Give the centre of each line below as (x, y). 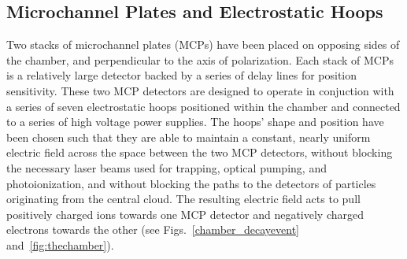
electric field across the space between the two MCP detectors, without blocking (200, 152)
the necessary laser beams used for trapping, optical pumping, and (166, 167)
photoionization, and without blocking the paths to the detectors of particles (191, 183)
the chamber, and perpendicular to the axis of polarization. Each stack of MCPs (200, 59)
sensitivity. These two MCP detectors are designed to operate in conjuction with (200, 90)
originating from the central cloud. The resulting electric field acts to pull (183, 199)
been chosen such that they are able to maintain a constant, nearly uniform (189, 137)
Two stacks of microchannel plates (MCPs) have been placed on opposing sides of (203, 44)
